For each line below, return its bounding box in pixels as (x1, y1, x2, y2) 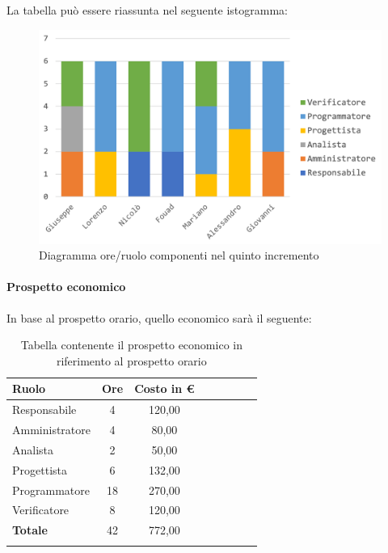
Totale (12, 521, 48, 538)
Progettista (12, 461, 67, 478)
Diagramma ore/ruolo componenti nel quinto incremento (39, 247, 319, 264)
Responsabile (12, 401, 77, 418)
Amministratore (12, 421, 91, 438)
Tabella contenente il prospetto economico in (20, 336, 242, 353)
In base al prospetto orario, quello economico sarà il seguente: (6, 309, 312, 326)
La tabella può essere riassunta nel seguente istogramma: (6, 2, 289, 18)
